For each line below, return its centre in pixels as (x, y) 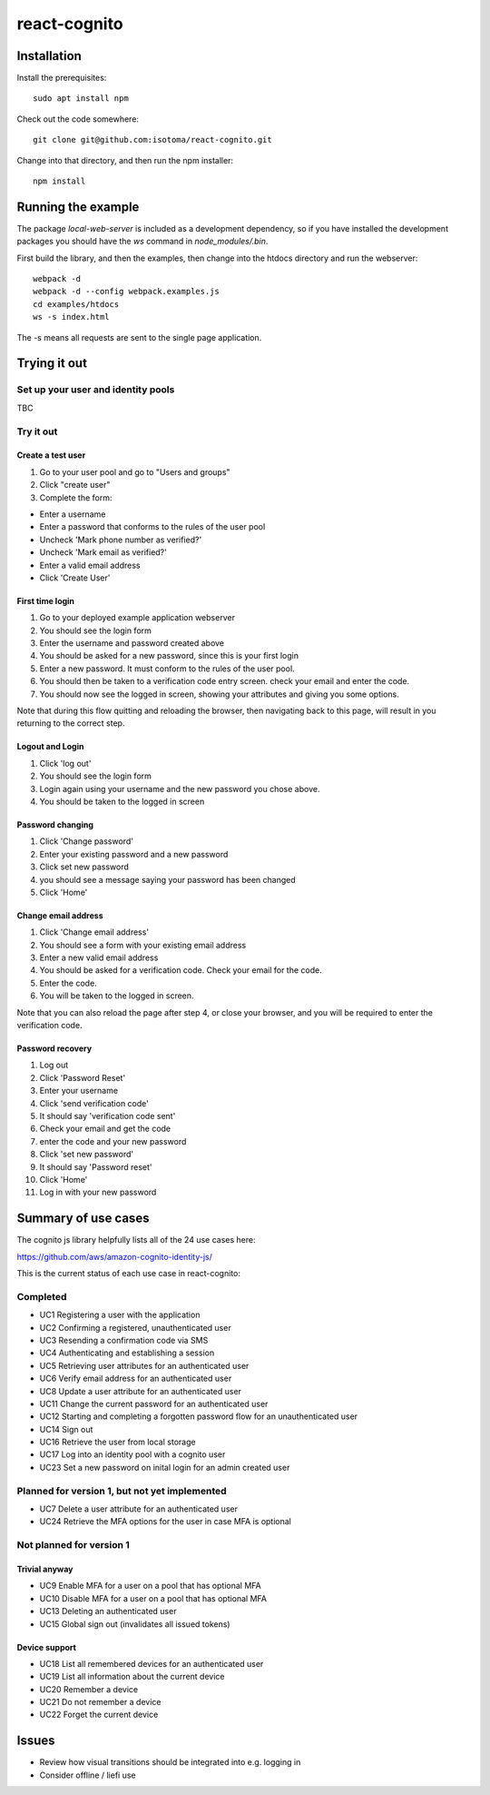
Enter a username (73, 514)
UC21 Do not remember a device (100, 1702)
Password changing (55, 824)
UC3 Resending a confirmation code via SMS (124, 1340)
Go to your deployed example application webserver (137, 618)
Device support (47, 1647)
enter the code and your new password (113, 1141)
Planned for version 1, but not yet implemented (122, 1491)
